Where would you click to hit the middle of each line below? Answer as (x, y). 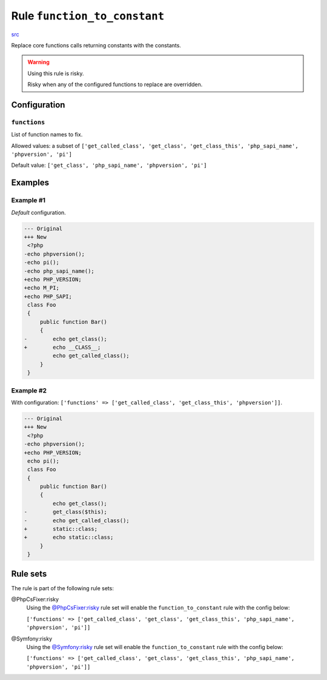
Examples (30, 183)
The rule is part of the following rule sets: (63, 588)
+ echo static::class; (69, 537)
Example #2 (29, 390)
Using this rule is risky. (56, 73)
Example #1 (28, 200)
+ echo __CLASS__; (62, 348)
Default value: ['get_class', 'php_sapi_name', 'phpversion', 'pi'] (109, 165)
